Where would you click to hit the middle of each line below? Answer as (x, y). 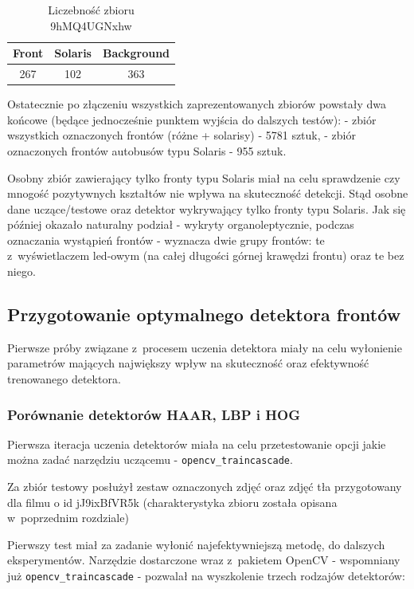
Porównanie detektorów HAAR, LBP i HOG (154, 414)
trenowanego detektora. (64, 379)
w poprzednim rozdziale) (68, 518)
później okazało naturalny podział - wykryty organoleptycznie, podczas (181, 224)
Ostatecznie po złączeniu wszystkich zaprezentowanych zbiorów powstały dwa (197, 104)
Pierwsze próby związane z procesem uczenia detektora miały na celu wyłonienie (205, 347)
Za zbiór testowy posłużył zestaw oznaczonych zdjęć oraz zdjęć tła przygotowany (205, 487)
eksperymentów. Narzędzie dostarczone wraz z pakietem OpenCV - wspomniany (204, 560)
